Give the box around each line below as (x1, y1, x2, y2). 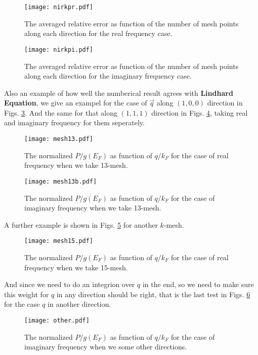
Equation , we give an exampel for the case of (4, 97, 147, 108)
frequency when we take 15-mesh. (24, 262, 128, 272)
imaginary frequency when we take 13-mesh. (24, 202, 161, 213)
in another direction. (48, 299, 111, 309)
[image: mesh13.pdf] (24, 135, 94, 143)
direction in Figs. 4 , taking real (151, 107, 248, 118)
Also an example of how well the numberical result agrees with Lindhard (4, 87, 233, 98)
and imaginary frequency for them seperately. (4, 117, 145, 128)
